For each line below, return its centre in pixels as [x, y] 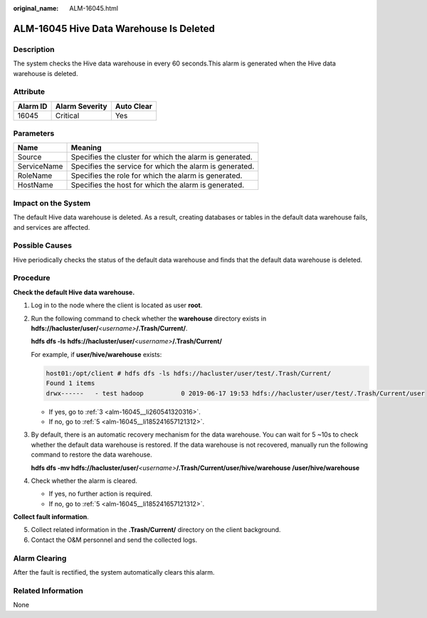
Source [30, 157]
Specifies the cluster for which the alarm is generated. [162, 157]
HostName [35, 185]
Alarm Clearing [40, 558]
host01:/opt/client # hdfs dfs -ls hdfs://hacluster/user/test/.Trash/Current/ [189, 373]
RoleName [35, 176]
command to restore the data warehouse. [91, 454]
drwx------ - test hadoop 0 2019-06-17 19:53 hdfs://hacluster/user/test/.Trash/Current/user [235, 393]
